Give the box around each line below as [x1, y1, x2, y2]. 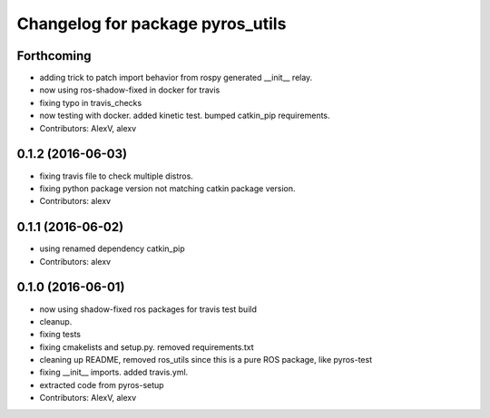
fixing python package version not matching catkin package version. [39, 182, 296, 194]
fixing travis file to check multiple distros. [39, 170, 194, 181]
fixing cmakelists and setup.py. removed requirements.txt [39, 341, 254, 353]
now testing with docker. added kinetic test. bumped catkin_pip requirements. [39, 110, 330, 122]
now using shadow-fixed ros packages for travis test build [39, 304, 258, 315]
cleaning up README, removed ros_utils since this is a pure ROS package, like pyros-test [39, 355, 372, 365]
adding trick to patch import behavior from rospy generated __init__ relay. [39, 73, 313, 83]
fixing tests [39, 329, 82, 340]
